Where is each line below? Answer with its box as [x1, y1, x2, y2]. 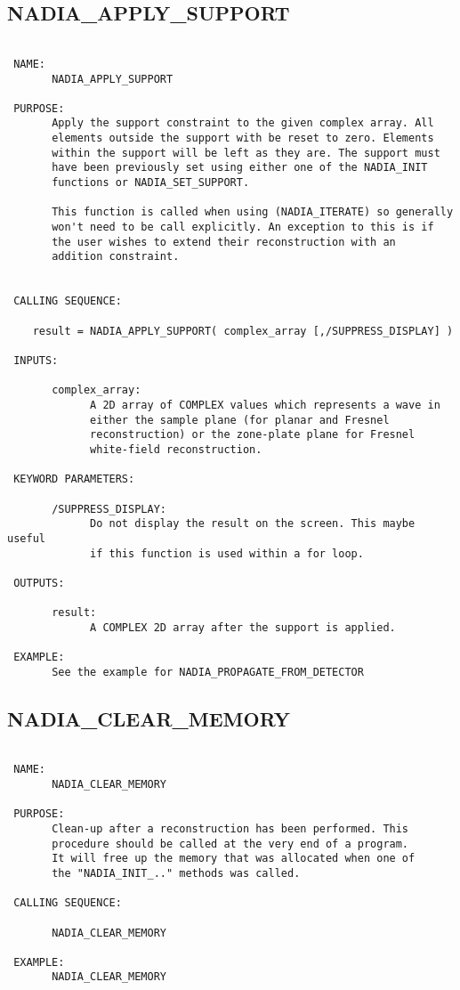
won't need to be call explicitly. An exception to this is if [52, 221, 434, 234]
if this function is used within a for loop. [90, 547, 364, 560]
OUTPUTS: [13, 576, 65, 589]
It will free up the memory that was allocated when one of [52, 852, 416, 865]
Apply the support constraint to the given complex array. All [52, 117, 434, 130]
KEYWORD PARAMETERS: [13, 473, 135, 486]
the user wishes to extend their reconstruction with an [52, 235, 396, 248]
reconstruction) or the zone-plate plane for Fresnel [90, 428, 416, 442]
